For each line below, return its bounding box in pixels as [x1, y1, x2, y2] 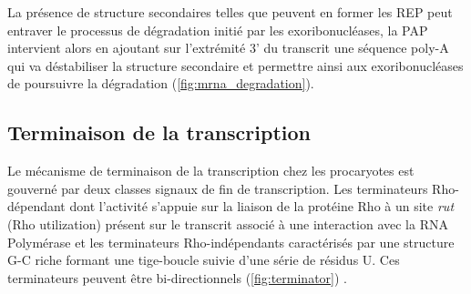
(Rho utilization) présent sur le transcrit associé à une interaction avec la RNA [7, 214, 448, 233]
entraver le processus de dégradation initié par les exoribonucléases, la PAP [7, 20, 428, 39]
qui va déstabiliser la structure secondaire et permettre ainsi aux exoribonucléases [7, 56, 464, 75]
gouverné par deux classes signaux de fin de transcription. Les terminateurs [7, 178, 428, 198]
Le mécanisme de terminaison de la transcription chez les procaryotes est [7, 161, 415, 180]
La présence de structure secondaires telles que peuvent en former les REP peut [7, 3, 453, 21]
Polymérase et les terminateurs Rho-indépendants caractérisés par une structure [7, 232, 455, 251]
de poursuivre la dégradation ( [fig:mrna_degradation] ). [7, 74, 314, 93]
